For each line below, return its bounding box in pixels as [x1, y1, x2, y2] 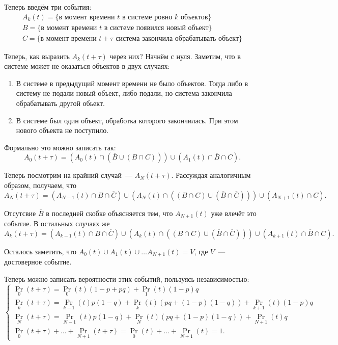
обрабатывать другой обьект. [16, 98, 105, 109]
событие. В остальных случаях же [4, 218, 110, 229]
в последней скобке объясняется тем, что [46, 207, 173, 218]
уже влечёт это [211, 207, 257, 218]
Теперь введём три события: [4, 2, 92, 12]
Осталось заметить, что [4, 246, 77, 256]
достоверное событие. [4, 256, 72, 267]
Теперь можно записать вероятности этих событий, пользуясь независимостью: [4, 273, 249, 284]
